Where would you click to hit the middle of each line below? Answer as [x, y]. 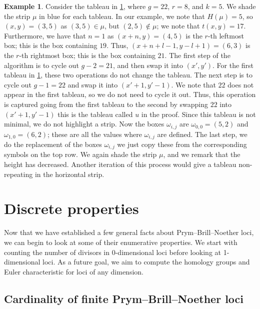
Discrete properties [71, 208]
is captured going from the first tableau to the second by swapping [106, 104]
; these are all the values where [95, 134]
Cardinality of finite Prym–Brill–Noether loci [124, 298]
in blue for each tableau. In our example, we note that [122, 16]
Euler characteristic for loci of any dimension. [74, 271]
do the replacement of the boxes [53, 144]
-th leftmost [226, 35]
